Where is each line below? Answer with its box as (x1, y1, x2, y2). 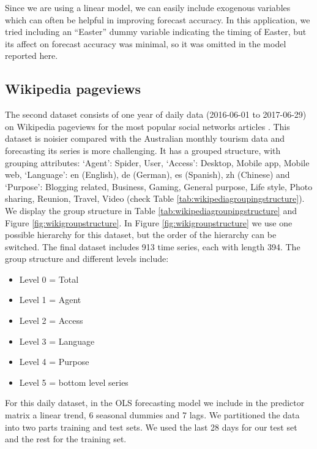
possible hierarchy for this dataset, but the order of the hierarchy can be (5, 228, 277, 241)
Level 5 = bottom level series (19, 375, 129, 388)
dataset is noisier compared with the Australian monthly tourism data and (5, 132, 285, 145)
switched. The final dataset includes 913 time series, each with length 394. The (5, 240, 300, 253)
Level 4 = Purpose (19, 355, 89, 368)
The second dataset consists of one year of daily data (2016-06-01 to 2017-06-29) (5, 108, 307, 121)
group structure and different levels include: (5, 252, 169, 265)
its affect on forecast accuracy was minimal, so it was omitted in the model (5, 37, 286, 50)
